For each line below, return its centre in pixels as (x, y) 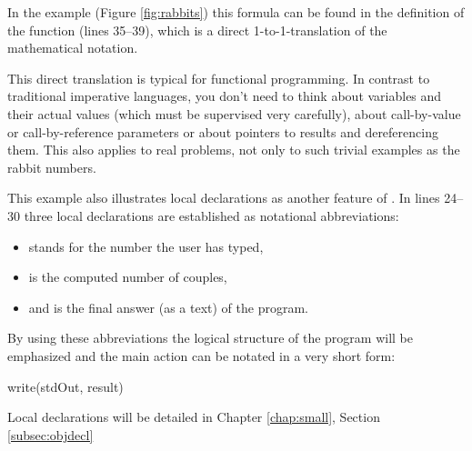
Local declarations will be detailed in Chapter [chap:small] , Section (194, 417)
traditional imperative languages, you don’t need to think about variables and (225, 96)
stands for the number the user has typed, (146, 246)
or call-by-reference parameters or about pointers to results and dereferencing (223, 131)
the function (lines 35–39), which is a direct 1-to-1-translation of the (197, 30)
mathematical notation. (73, 48)
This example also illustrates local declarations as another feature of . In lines (224, 198)
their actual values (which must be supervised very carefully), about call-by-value (234, 113)
